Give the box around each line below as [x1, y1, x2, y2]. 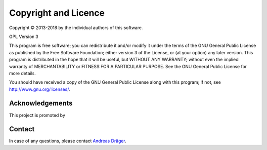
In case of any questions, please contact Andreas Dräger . [9, 138, 126, 144]
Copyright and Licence [9, 7, 105, 18]
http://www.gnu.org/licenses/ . [9, 86, 70, 92]
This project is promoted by [9, 112, 65, 118]
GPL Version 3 [9, 34, 39, 39]
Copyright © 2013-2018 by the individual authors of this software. [9, 25, 143, 31]
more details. [9, 70, 36, 76]
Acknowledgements [9, 99, 73, 108]
